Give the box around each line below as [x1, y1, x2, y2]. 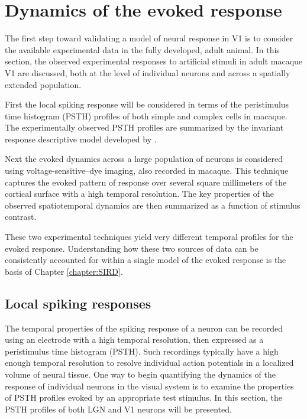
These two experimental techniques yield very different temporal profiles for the [5, 230, 293, 243]
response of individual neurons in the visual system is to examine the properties [5, 379, 294, 392]
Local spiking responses [5, 294, 151, 312]
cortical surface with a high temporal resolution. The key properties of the [5, 187, 274, 200]
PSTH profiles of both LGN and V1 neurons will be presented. [5, 402, 232, 415]
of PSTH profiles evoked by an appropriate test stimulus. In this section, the [5, 391, 282, 404]
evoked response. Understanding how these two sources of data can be [5, 242, 258, 254]
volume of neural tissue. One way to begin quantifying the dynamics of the [5, 368, 276, 380]
